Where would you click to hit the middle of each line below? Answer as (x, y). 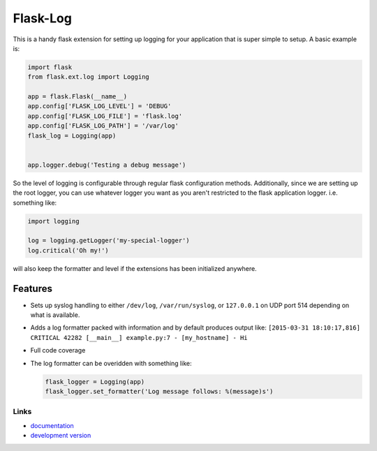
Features (32, 289)
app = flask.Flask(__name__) (77, 97)
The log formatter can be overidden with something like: (111, 363)
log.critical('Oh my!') (68, 250)
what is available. (55, 315)
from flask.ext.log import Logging (88, 77)
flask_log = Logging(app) (72, 135)
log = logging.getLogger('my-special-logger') (109, 241)
